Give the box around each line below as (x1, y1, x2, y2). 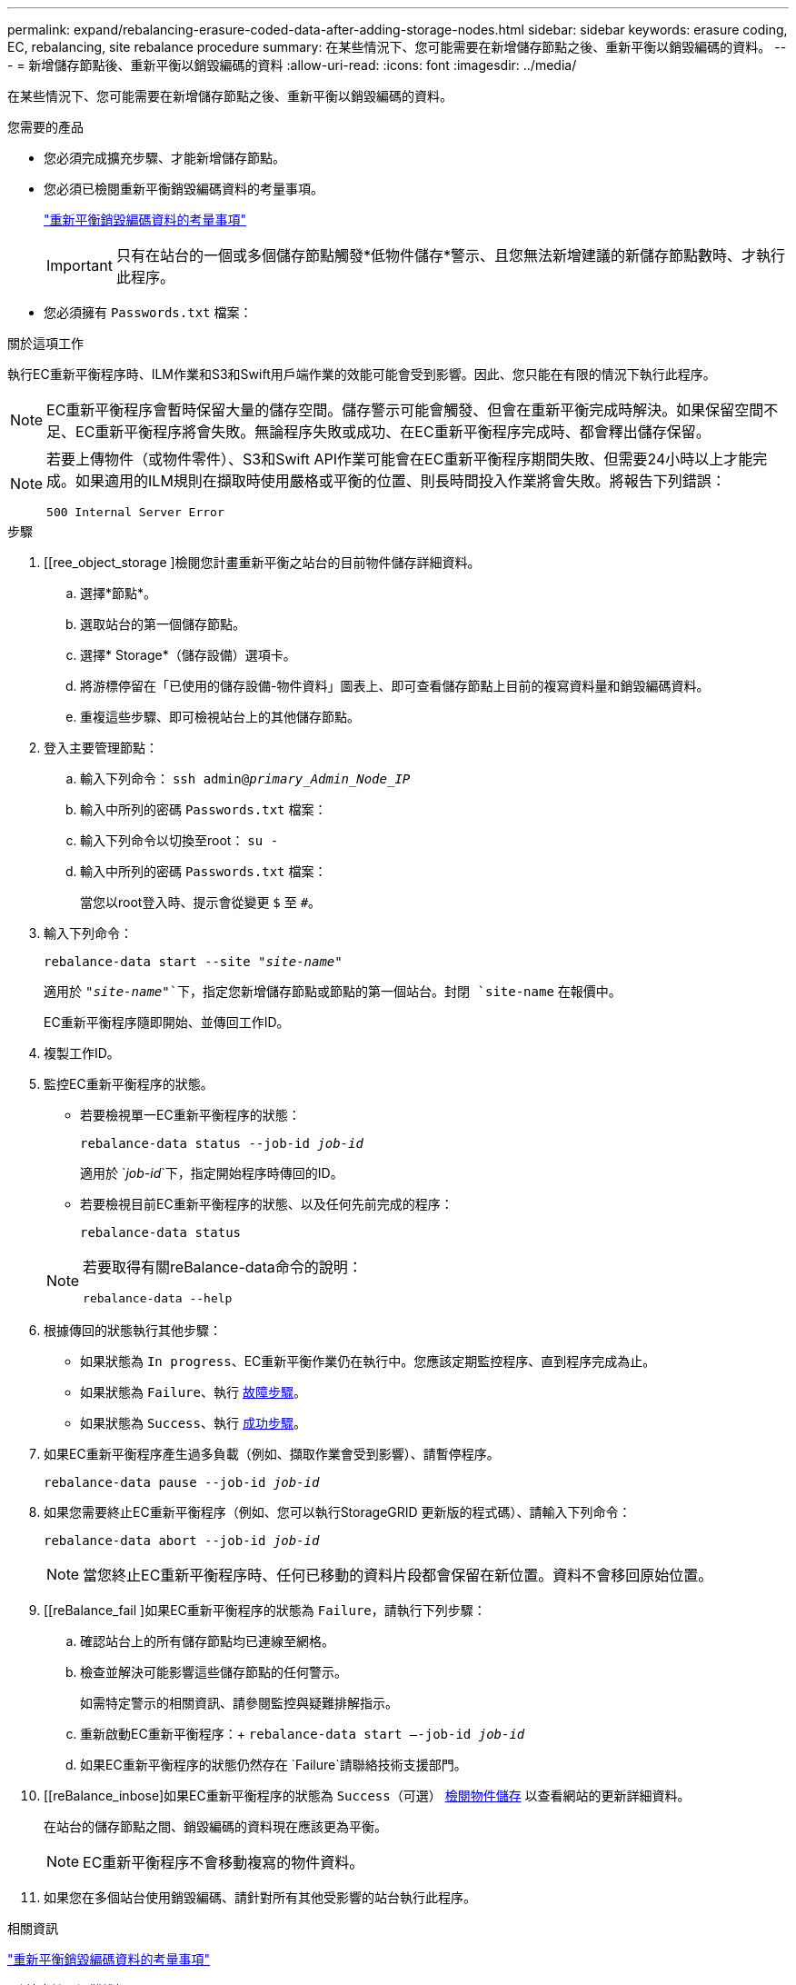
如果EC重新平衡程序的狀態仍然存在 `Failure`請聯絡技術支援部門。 (80, 1757, 467, 1772)
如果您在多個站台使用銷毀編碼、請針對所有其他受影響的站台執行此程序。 (44, 1890, 476, 1905)
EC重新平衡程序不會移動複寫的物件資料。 (83, 1853, 364, 1871)
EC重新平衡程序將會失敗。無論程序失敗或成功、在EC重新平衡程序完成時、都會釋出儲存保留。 (75, 423, 711, 441)
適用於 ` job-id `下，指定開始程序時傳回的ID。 (80, 1165, 343, 1181)
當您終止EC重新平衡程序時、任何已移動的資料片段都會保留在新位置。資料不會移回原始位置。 (83, 1566, 713, 1584)
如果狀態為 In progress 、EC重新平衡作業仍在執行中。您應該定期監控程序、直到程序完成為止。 (80, 1353, 656, 1369)
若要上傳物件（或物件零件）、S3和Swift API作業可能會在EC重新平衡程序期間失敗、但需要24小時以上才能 (46, 450, 753, 468)
